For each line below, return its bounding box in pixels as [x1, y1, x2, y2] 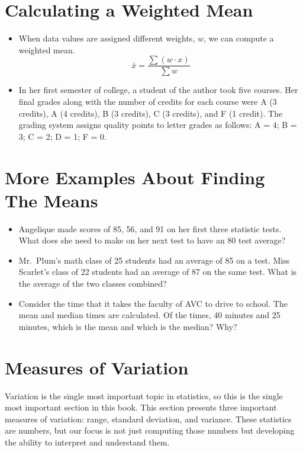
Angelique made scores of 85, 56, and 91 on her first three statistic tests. [18, 222, 282, 235]
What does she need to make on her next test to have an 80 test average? [18, 234, 286, 246]
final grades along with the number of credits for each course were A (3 [18, 95, 277, 107]
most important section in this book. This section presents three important [5, 401, 277, 413]
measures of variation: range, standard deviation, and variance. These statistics [5, 412, 292, 425]
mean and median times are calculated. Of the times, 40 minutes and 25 [18, 309, 281, 321]
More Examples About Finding [5, 165, 265, 189]
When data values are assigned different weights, [18, 32, 195, 44]
